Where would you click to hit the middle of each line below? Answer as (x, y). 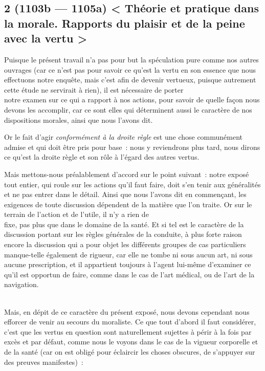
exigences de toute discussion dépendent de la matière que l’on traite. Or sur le (128, 204)
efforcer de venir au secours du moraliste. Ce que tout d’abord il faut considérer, (130, 322)
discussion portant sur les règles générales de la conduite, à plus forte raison (123, 234)
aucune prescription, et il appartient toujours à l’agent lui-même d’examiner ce (128, 264)
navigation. (21, 284)
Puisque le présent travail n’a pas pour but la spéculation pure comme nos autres (131, 59)
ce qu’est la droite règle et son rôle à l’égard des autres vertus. (102, 157)
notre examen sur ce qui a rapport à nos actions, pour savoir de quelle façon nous (132, 100)
